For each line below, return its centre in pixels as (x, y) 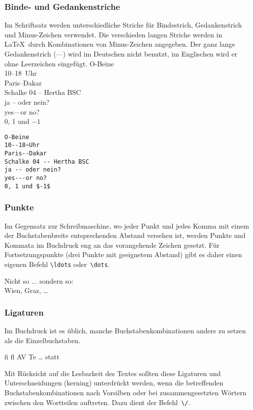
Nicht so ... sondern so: (39, 280)
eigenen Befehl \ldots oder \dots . (57, 264)
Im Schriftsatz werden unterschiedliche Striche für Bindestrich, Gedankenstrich (123, 25)
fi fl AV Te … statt (32, 357)
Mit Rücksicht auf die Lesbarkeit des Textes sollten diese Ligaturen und (113, 373)
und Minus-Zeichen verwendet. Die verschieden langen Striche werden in (113, 34)
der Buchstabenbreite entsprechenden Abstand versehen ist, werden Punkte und (125, 235)
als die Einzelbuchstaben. (43, 340)
